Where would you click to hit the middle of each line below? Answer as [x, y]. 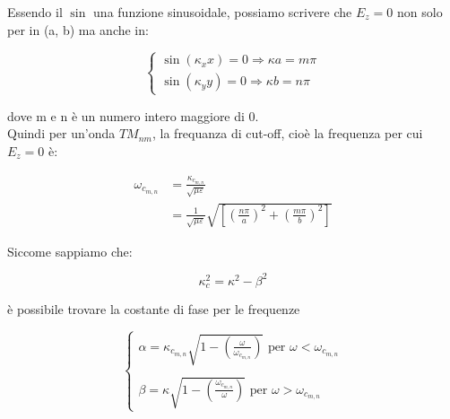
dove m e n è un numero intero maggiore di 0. [133, 115]
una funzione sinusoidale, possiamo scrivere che [223, 12]
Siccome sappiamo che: [70, 251]
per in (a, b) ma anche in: [78, 29]
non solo [420, 12]
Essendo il [35, 12]
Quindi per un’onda [61, 133]
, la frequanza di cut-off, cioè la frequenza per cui [287, 133]
